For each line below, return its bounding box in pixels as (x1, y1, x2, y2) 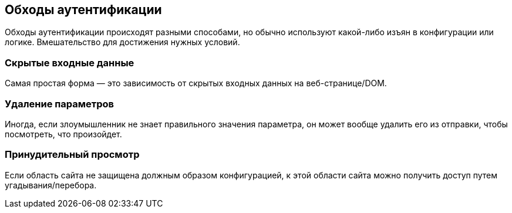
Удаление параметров (5, 97, 114, 110)
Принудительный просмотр (5, 148, 140, 161)
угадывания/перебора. (5, 180, 97, 190)
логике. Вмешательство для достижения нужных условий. (5, 37, 240, 48)
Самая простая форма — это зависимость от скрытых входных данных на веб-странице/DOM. (5, 78, 387, 89)
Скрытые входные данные (5, 56, 134, 69)
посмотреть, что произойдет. (5, 129, 122, 139)
